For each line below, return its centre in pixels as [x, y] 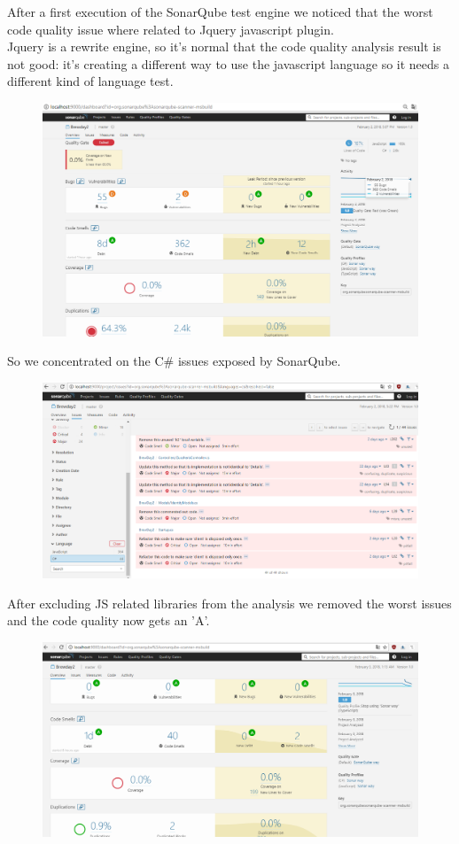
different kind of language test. [90, 81]
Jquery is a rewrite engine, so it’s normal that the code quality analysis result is [224, 46]
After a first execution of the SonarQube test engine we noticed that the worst [220, 12]
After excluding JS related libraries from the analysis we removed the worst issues [229, 603]
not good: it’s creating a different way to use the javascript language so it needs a [229, 63]
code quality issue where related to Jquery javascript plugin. [171, 29]
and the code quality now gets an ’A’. [109, 620]
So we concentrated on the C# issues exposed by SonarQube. [174, 361]
